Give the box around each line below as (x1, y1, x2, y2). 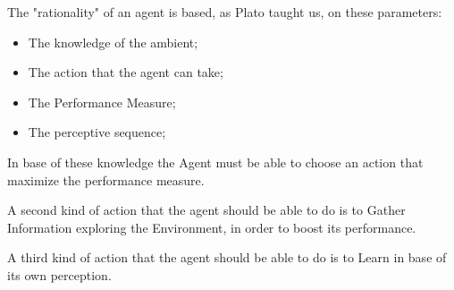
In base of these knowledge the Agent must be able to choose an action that (7, 152, 424, 171)
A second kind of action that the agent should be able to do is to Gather (7, 200, 406, 219)
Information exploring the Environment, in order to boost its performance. (7, 217, 416, 236)
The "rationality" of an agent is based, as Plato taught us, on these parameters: (7, 3, 442, 21)
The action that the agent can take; (28, 63, 223, 81)
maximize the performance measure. (7, 170, 205, 189)
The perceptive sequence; (28, 123, 166, 141)
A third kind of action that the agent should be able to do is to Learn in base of (7, 248, 447, 267)
